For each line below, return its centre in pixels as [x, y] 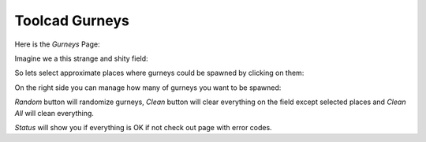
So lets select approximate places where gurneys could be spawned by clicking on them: [159, 73]
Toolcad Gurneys [72, 21]
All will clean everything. [54, 113]
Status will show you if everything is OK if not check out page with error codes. [143, 127]
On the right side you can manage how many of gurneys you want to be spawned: [148, 88]
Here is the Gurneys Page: [57, 44]
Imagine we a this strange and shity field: [82, 58]
